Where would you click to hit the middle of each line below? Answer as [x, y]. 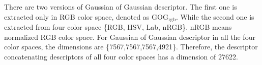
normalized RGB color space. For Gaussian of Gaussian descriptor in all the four [130, 37]
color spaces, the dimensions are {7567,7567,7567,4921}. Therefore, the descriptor [131, 47]
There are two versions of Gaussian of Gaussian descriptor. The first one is [121, 7]
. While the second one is [215, 16]
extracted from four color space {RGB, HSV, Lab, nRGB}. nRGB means [118, 27]
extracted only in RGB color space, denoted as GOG [86, 16]
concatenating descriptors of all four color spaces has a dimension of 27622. [121, 56]
